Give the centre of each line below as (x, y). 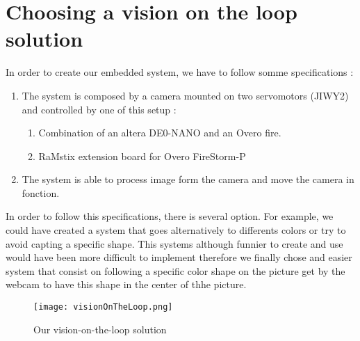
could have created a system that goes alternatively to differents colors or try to (176, 230)
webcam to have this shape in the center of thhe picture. (126, 284)
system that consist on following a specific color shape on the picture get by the (175, 270)
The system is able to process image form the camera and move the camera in (188, 179)
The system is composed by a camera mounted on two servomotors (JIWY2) (185, 95)
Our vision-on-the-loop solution (100, 329)
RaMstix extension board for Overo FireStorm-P (142, 156)
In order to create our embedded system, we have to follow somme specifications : (180, 72)
